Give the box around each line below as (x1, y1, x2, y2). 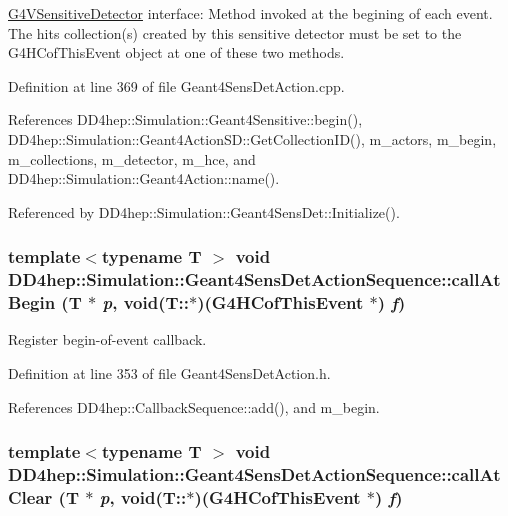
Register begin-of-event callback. (8, 329, 207, 350)
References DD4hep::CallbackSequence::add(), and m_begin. (8, 396, 380, 417)
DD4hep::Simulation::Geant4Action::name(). (8, 168, 280, 189)
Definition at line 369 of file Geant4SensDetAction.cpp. (8, 75, 345, 96)
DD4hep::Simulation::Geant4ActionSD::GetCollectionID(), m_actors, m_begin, (8, 128, 497, 149)
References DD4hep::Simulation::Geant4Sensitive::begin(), (8, 109, 363, 130)
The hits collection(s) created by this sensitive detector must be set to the (8, 22, 462, 43)
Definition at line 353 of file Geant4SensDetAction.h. (8, 363, 331, 383)
